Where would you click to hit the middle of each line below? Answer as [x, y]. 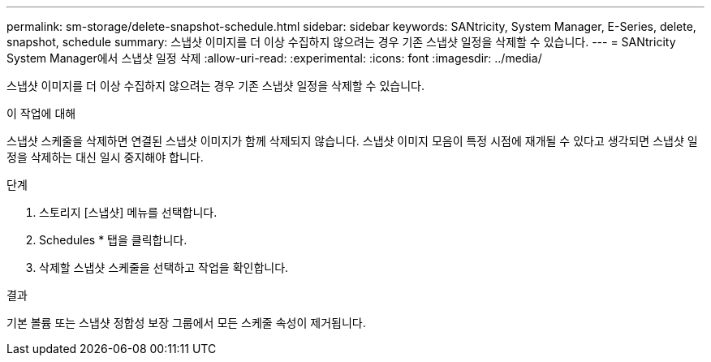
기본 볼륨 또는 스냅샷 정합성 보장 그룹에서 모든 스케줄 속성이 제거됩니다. [186, 323]
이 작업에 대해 [41, 113]
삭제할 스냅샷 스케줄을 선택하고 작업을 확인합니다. [164, 267]
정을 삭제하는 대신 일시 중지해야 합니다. [105, 157]
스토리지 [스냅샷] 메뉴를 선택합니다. [128, 212]
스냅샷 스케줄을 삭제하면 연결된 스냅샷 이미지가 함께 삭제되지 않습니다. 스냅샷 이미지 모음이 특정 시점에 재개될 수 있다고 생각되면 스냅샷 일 [352, 141]
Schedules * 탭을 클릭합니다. [113, 240]
